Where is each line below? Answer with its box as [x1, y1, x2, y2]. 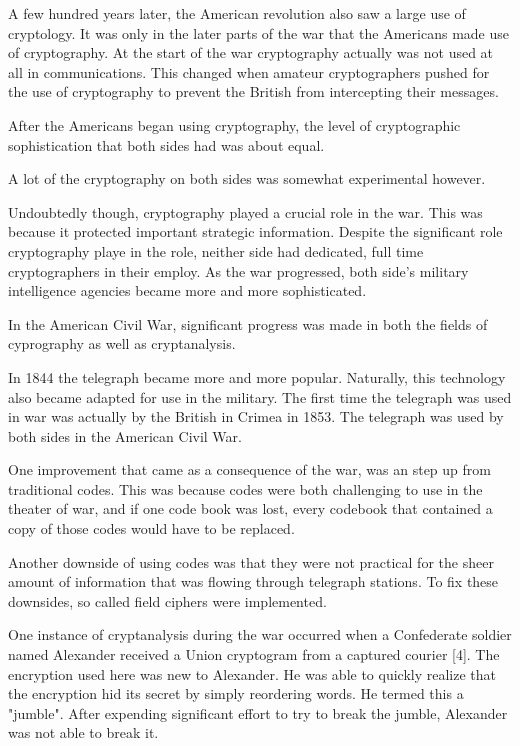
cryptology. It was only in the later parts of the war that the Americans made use [8, 22, 509, 43]
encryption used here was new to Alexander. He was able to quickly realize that [8, 663, 497, 684]
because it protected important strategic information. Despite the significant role [8, 221, 503, 242]
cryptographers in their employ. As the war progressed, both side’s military [8, 260, 469, 281]
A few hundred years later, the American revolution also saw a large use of [8, 3, 466, 23]
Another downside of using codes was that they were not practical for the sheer [8, 551, 494, 572]
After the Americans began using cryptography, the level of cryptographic [8, 114, 461, 135]
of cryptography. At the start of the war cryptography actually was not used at [8, 42, 494, 63]
